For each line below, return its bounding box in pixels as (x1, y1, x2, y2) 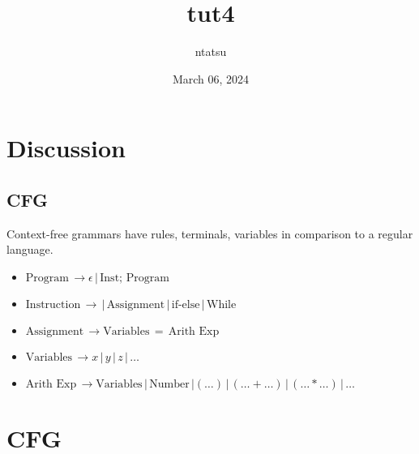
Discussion (6, 131, 126, 165)
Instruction (25, 298, 81, 311)
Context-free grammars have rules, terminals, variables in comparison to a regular (6, 225, 413, 242)
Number (149, 378, 190, 390)
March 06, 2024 (172, 70, 250, 87)
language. (6, 241, 53, 258)
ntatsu (195, 43, 227, 60)
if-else (171, 298, 200, 311)
